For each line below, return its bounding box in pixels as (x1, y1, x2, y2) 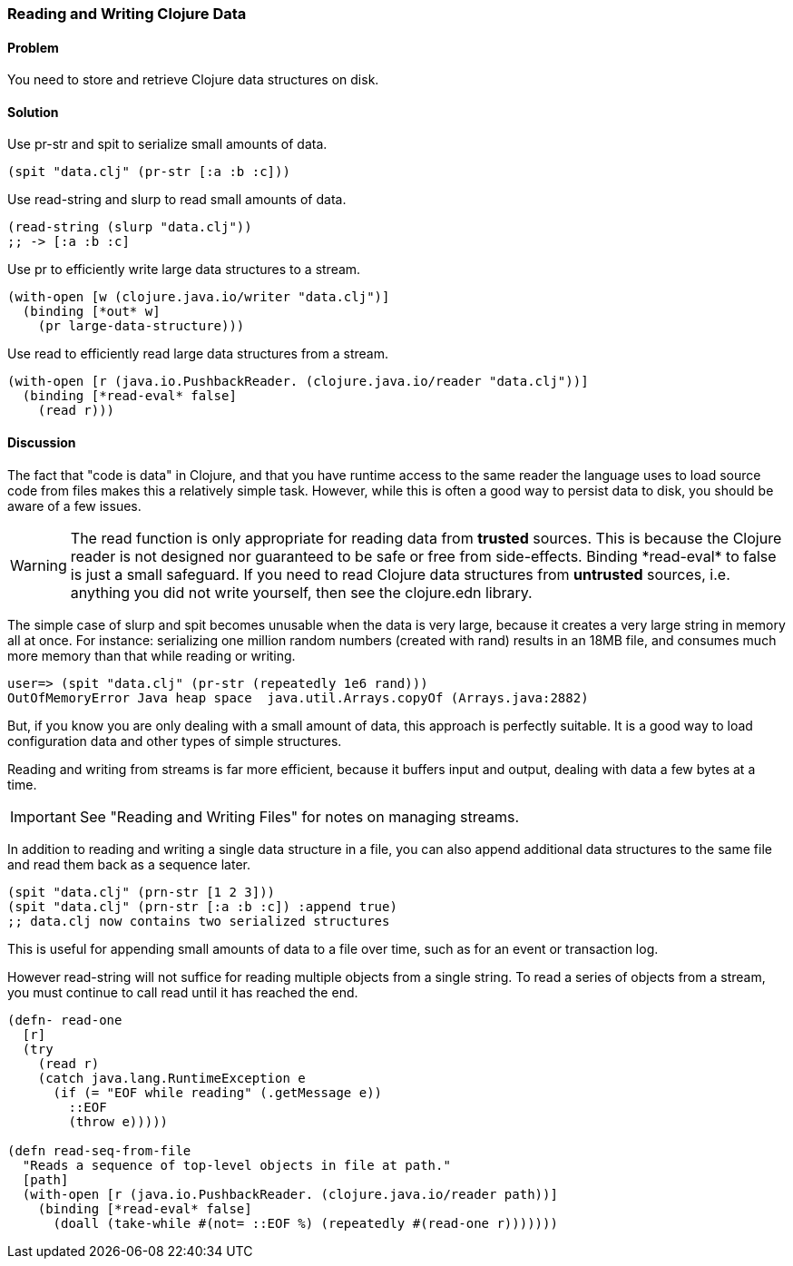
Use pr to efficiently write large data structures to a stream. (7, 261, 361, 278)
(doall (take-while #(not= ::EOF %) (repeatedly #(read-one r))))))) (53, 1215, 558, 1231)
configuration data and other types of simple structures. (7, 732, 342, 749)
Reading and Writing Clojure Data (7, 5, 247, 23)
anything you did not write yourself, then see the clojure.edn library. (70, 583, 533, 602)
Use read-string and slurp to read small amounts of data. (7, 191, 347, 208)
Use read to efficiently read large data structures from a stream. (7, 346, 388, 362)
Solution (7, 103, 59, 120)
